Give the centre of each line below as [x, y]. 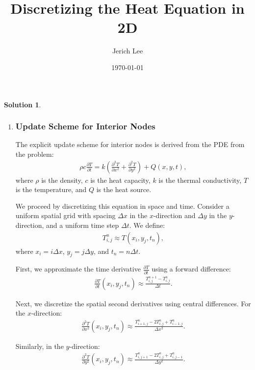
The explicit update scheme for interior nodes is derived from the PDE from [130, 144]
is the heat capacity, [120, 180]
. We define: [147, 225]
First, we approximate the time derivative [78, 269]
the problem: [35, 154]
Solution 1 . [23, 104]
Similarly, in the [39, 346]
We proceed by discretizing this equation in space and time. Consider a [122, 206]
